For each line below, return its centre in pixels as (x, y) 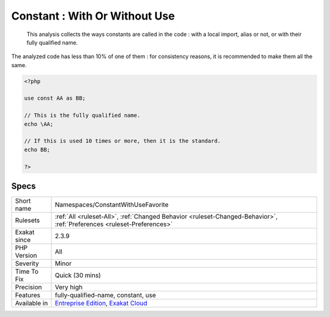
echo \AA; (39, 124)
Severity (27, 264)
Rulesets (27, 220)
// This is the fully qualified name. (82, 115)
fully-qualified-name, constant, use (105, 295)
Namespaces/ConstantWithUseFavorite (112, 205)
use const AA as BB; (55, 98)
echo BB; (37, 149)
